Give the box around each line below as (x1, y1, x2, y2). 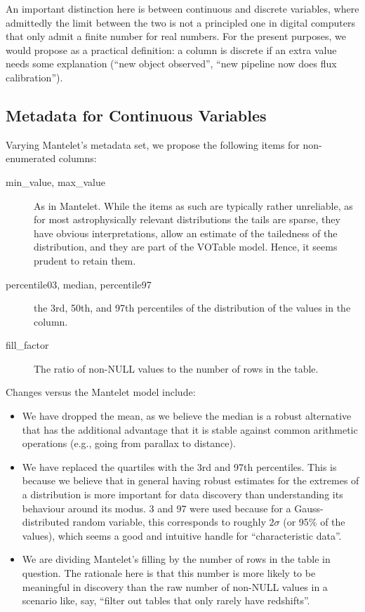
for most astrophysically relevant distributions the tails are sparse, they (34, 212, 340, 227)
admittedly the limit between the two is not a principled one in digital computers (6, 15, 356, 29)
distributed (22, 514, 69, 529)
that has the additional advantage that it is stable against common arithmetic (22, 422, 358, 437)
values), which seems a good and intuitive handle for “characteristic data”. (22, 528, 342, 543)
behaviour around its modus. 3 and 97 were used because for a (22, 500, 291, 515)
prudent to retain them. (34, 253, 136, 267)
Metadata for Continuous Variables (6, 104, 267, 126)
